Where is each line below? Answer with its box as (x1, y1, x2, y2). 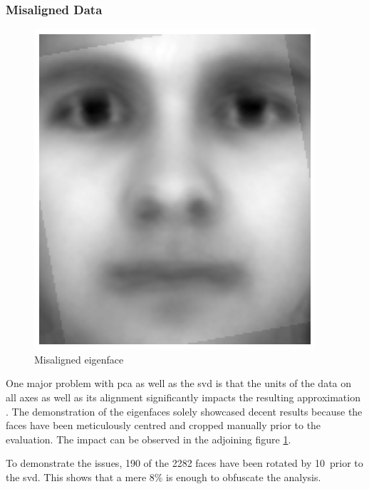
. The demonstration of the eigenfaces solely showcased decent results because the (6, 403, 363, 418)
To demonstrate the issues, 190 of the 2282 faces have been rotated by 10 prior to (6, 455, 363, 470)
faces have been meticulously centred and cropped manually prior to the (6, 418, 321, 433)
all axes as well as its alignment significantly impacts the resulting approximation (6, 390, 360, 404)
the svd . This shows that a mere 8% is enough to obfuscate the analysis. (6, 469, 321, 484)
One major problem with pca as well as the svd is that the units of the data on (6, 376, 352, 391)
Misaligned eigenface (34, 351, 124, 366)
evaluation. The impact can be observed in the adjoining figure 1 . (6, 431, 291, 446)
